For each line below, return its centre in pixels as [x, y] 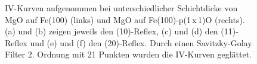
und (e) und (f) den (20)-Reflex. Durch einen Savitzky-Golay [141, 42]
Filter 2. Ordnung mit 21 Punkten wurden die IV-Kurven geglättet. [128, 54]
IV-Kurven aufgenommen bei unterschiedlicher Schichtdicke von [121, 8]
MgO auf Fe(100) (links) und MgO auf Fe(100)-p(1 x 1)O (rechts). [125, 19]
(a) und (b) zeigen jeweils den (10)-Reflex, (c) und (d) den [112, 31]
